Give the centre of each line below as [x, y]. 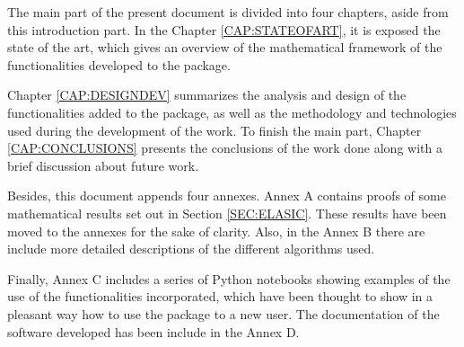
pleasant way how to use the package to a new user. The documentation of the [223, 313]
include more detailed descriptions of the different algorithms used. [191, 249]
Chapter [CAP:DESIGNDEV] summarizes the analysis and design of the [207, 95]
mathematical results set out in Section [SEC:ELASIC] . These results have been [227, 213]
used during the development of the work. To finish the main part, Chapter [214, 130]
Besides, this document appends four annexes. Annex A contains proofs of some [227, 196]
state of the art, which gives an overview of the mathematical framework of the [225, 47]
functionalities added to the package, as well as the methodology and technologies [232, 112]
